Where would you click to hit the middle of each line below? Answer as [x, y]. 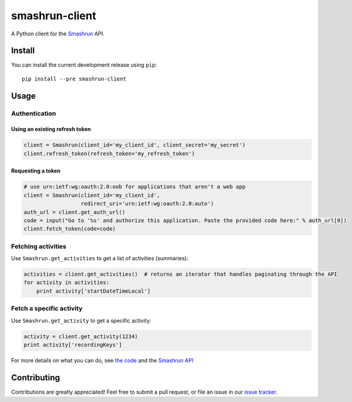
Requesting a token [36, 171]
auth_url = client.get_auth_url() [74, 212]
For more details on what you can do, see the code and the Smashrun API [102, 360]
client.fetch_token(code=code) [70, 229]
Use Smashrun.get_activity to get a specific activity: [81, 320]
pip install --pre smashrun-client [74, 79]
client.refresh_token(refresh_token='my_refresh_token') [109, 154]
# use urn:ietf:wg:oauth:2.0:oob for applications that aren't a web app [135, 187]
